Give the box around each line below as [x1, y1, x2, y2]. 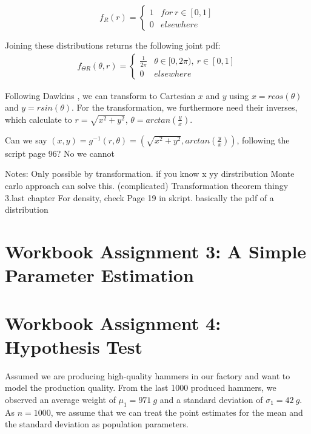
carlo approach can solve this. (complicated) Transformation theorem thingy [5, 179, 289, 191]
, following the [236, 133, 290, 146]
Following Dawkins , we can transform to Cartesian [5, 89, 196, 102]
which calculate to [5, 112, 72, 125]
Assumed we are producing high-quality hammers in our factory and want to [5, 369, 290, 382]
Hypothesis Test [5, 334, 143, 359]
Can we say [5, 133, 47, 146]
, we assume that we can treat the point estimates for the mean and [50, 405, 303, 418]
